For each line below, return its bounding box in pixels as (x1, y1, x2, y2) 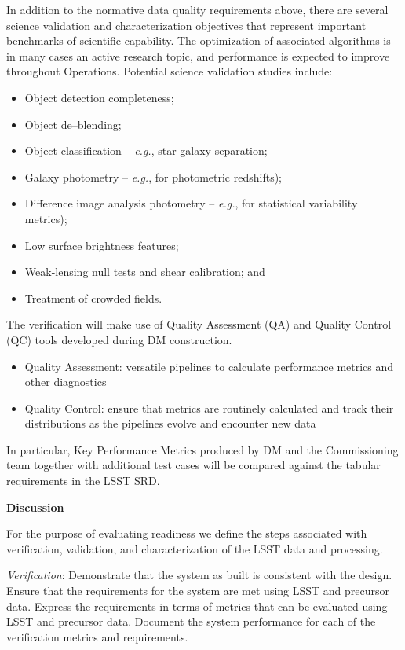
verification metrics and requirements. (6, 628, 188, 644)
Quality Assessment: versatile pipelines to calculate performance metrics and (24, 358, 394, 374)
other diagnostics (24, 373, 107, 390)
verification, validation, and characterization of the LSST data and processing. (6, 540, 383, 556)
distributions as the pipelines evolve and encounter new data (24, 415, 316, 431)
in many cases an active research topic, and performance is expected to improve (6, 47, 390, 64)
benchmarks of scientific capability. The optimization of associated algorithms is (6, 32, 391, 49)
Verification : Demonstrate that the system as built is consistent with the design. (6, 567, 392, 583)
